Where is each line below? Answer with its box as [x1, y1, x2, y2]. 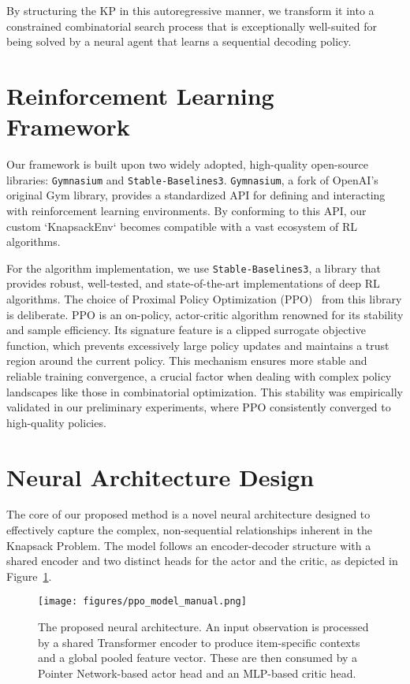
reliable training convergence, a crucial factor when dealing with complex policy [6, 367, 392, 384]
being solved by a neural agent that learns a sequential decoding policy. [6, 33, 352, 50]
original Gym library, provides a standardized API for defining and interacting [6, 187, 386, 203]
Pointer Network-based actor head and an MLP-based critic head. [38, 664, 356, 681]
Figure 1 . [6, 567, 52, 584]
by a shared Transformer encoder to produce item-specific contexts [38, 634, 360, 650]
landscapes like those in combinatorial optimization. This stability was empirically [6, 383, 403, 400]
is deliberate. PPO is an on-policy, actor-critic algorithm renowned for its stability [6, 306, 404, 322]
